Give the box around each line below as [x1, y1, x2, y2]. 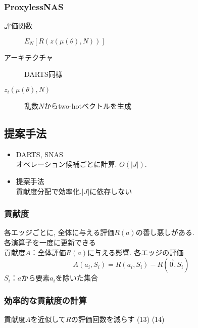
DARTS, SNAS [16, 149, 63, 159]
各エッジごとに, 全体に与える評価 [4, 227, 115, 238]
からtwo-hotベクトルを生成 [44, 101, 131, 111]
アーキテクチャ [4, 52, 54, 62]
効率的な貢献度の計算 [4, 294, 87, 306]
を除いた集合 [55, 272, 98, 283]
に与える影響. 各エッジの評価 [87, 247, 184, 257]
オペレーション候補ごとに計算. [16, 159, 117, 169]
